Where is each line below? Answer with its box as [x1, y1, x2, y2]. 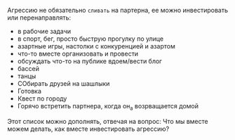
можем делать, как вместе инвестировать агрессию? [7, 125, 170, 133]
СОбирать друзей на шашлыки [17, 79, 110, 87]
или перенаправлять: [7, 13, 72, 22]
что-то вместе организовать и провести [17, 49, 139, 58]
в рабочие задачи [17, 27, 72, 35]
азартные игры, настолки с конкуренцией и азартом [17, 42, 175, 50]
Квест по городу [17, 94, 67, 103]
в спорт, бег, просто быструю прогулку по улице [17, 34, 163, 43]
